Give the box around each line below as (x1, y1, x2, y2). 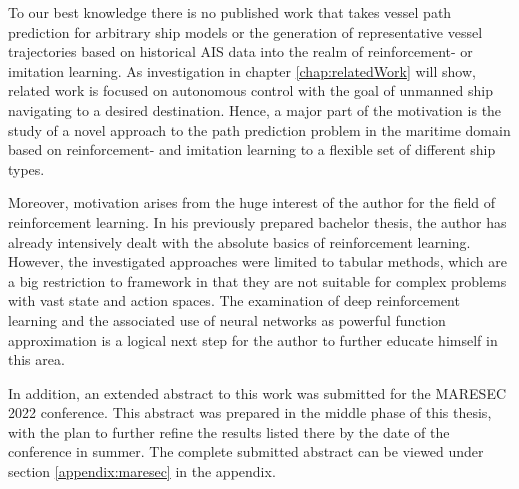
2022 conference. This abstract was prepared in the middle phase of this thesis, (8, 402, 492, 423)
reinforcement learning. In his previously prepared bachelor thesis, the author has (8, 211, 507, 232)
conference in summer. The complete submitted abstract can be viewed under (8, 441, 484, 462)
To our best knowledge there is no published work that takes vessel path (8, 2, 452, 22)
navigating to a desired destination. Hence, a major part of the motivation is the (8, 99, 502, 120)
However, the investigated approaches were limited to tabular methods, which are (8, 251, 507, 272)
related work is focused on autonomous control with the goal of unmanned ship (8, 80, 494, 101)
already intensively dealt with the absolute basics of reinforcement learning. (8, 231, 471, 252)
